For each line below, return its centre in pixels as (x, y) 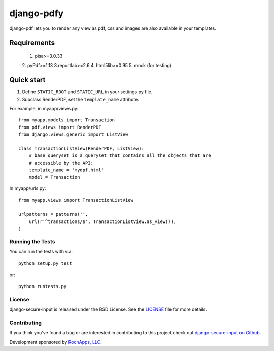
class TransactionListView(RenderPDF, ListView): (81, 148)
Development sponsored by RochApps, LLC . (56, 342)
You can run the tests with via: (41, 252)
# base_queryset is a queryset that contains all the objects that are (120, 156)
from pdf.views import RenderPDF (60, 127)
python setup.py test (45, 263)
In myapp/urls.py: (28, 188)
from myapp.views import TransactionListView (76, 200)
